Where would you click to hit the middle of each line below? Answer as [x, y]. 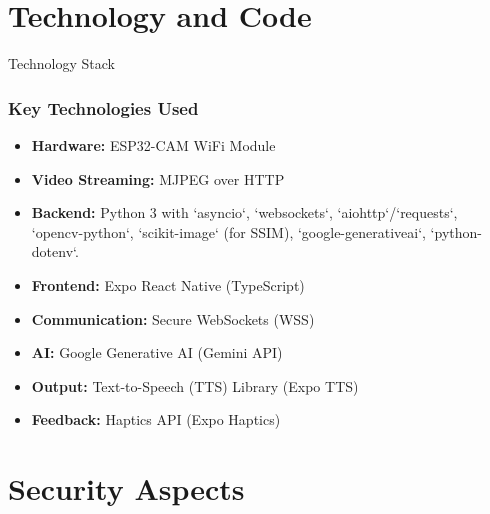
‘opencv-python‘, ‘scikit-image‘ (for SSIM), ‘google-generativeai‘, [228, 231]
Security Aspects [126, 488]
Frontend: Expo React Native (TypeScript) [168, 284]
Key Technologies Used [103, 107]
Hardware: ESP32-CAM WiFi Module [153, 144]
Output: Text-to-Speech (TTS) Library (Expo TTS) [195, 385]
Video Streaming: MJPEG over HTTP [158, 178]
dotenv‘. [55, 251]
